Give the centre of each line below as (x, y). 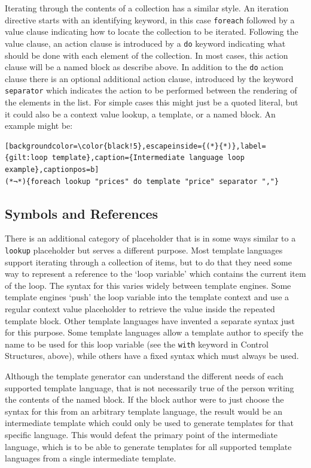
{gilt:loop (26, 158)
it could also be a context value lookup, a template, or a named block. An (140, 114)
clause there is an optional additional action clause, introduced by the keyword (149, 78)
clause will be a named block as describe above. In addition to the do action (144, 67)
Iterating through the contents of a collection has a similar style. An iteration (147, 8)
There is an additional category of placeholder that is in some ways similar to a (150, 238)
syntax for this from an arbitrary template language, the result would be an (144, 411)
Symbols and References (82, 213)
